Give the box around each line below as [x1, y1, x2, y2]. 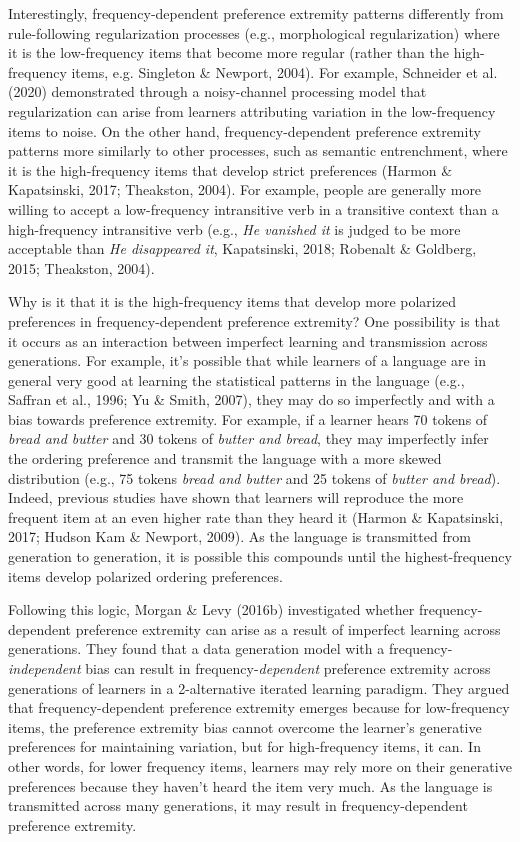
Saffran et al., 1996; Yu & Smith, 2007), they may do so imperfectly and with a [8, 389, 495, 410]
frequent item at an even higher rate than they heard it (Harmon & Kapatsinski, [8, 506, 504, 527]
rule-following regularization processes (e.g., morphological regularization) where [8, 22, 500, 43]
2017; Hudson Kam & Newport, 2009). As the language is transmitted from [8, 526, 471, 547]
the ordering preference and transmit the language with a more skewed [8, 448, 442, 469]
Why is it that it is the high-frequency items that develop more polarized [8, 291, 456, 312]
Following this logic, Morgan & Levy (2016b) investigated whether [8, 599, 415, 620]
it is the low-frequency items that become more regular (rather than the [8, 42, 449, 63]
